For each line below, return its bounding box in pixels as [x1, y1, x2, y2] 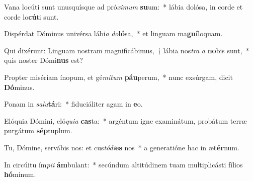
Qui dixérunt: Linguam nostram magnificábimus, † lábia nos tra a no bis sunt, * [4, 45, 249, 55]
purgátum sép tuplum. [4, 125, 72, 136]
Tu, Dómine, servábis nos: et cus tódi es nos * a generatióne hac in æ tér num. [4, 142, 239, 152]
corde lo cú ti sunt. [4, 11, 59, 22]
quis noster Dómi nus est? [4, 55, 83, 65]
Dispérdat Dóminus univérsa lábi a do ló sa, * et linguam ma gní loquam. [4, 28, 223, 39]
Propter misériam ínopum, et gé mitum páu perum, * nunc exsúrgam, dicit [4, 71, 233, 82]
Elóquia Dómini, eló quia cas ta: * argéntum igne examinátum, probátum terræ [4, 115, 247, 126]
